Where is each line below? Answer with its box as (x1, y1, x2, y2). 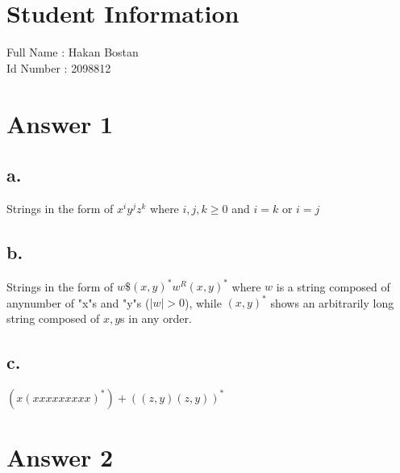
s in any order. (120, 309, 192, 326)
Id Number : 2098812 (6, 59, 111, 76)
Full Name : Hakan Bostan (6, 44, 139, 61)
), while (184, 294, 222, 311)
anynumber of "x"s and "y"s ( (6, 294, 150, 311)
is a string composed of (276, 278, 390, 295)
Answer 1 (6, 107, 114, 140)
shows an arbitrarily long (270, 294, 394, 311)
